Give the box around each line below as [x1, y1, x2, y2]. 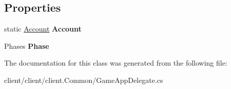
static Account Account [4, 23, 82, 34]
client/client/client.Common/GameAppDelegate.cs [4, 74, 163, 85]
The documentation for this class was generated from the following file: [4, 57, 227, 68]
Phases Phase [4, 40, 49, 51]
